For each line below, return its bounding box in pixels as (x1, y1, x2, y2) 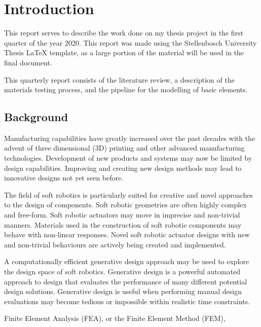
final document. (4, 57, 52, 67)
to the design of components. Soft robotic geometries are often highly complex (4, 199, 247, 210)
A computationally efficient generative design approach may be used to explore (4, 256, 249, 267)
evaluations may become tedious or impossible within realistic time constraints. (4, 296, 250, 306)
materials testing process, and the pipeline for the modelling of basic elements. (4, 84, 248, 95)
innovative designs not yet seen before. (4, 172, 124, 183)
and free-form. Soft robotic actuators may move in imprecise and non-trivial (4, 209, 240, 220)
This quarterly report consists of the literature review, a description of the (4, 74, 235, 85)
